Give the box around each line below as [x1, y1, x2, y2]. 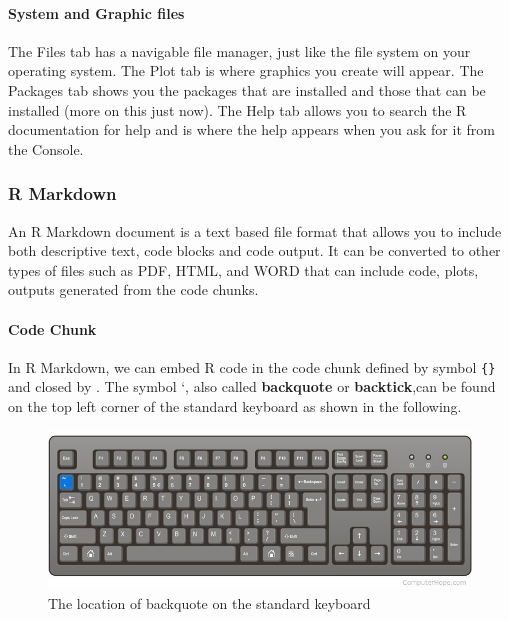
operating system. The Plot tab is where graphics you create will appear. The [8, 60, 484, 81]
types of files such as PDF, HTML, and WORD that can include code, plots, [8, 259, 479, 280]
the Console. [8, 138, 84, 159]
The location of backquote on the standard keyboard [48, 592, 371, 613]
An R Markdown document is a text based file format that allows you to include [8, 220, 502, 241]
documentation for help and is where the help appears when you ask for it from [8, 119, 495, 140]
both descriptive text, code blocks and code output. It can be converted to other [8, 240, 501, 261]
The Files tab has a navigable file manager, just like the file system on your [8, 40, 471, 61]
